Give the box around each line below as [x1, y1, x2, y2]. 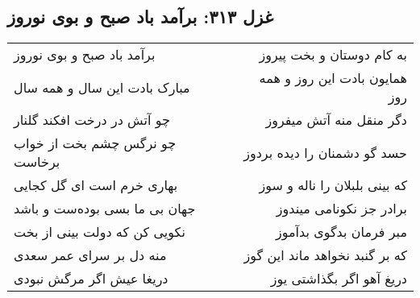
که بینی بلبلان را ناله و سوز [259, 176, 407, 195]
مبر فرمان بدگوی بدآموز [276, 222, 407, 242]
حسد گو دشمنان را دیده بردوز [243, 143, 407, 162]
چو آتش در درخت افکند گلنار [14, 110, 170, 130]
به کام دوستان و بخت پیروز [259, 45, 407, 64]
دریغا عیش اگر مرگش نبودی [14, 269, 168, 288]
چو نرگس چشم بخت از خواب [14, 134, 177, 153]
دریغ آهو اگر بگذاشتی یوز [270, 269, 407, 288]
